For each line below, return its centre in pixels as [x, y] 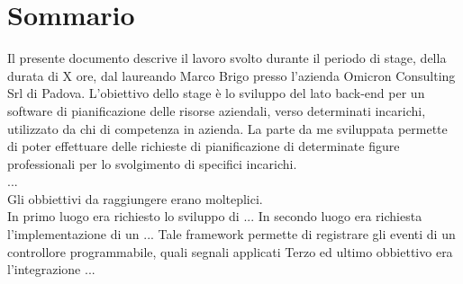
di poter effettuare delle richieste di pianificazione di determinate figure [204, 146]
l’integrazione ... [51, 269]
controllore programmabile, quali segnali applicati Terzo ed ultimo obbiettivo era [230, 251]
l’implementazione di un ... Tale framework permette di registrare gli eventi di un [231, 234]
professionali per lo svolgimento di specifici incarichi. [152, 163]
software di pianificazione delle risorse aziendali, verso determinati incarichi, [217, 110]
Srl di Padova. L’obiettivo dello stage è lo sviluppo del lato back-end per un [216, 93]
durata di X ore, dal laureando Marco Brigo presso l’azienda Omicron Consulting [231, 75]
